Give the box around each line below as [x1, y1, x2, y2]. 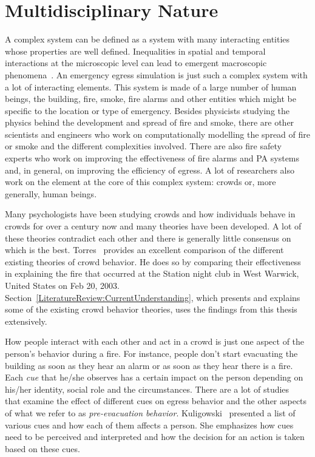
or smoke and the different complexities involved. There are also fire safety [5, 140, 282, 152]
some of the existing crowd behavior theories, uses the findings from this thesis [5, 303, 297, 316]
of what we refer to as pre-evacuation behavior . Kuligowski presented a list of [5, 406, 296, 419]
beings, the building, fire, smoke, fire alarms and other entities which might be [5, 92, 296, 105]
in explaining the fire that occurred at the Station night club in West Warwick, [5, 267, 299, 280]
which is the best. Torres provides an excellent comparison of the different [5, 243, 284, 256]
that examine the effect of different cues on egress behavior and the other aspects [5, 394, 307, 407]
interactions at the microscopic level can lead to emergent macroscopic [5, 56, 267, 69]
